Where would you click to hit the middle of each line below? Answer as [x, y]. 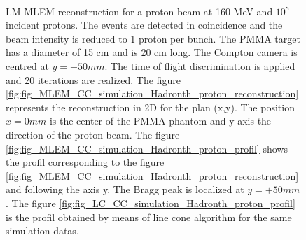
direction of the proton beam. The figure [93, 134]
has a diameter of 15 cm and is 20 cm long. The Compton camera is [152, 52]
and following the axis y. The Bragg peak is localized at [125, 189]
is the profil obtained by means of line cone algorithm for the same [149, 217]
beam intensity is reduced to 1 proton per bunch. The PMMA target [153, 38]
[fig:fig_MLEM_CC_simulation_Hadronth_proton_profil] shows [147, 148]
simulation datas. [42, 231]
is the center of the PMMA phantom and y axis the [160, 121]
